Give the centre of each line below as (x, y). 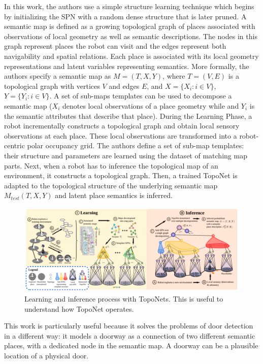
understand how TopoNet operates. (79, 308)
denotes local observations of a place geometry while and (151, 105)
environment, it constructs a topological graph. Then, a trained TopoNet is (121, 175)
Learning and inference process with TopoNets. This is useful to (124, 298)
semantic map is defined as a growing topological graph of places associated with (130, 26)
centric (14, 145)
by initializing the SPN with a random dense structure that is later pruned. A (125, 16)
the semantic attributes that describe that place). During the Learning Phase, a (128, 115)
